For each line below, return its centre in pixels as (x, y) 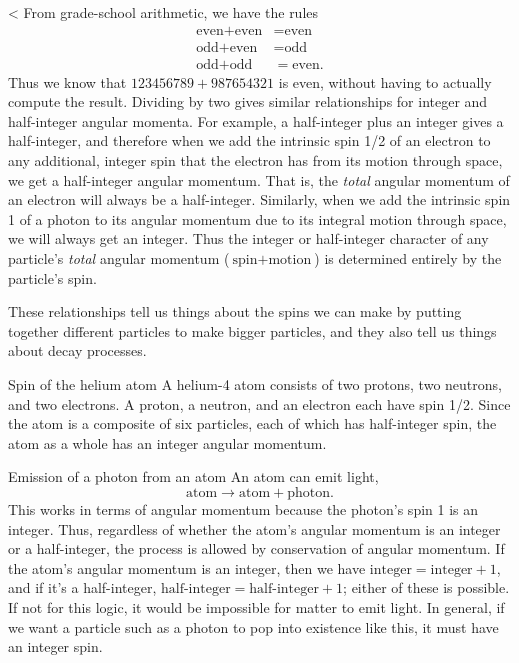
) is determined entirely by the (408, 258)
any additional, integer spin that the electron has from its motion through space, (255, 160)
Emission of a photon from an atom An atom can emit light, (193, 476)
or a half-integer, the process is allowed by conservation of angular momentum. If (256, 548)
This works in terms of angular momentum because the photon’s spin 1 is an (243, 508)
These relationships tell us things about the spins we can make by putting (235, 311)
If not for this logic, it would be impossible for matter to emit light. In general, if (256, 606)
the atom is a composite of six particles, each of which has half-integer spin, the (252, 423)
